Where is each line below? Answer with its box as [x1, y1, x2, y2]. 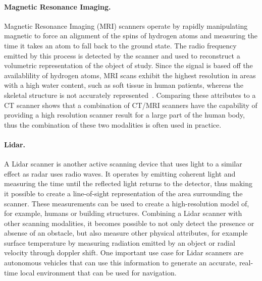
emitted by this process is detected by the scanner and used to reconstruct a [4, 50, 240, 61]
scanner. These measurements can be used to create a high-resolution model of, [4, 198, 249, 208]
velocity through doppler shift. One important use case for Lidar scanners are [4, 247, 244, 258]
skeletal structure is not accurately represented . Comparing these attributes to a [4, 89, 256, 100]
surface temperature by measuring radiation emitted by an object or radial [4, 237, 235, 248]
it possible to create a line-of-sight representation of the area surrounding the [4, 188, 243, 198]
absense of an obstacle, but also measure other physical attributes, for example [4, 228, 248, 238]
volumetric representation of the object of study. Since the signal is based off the [4, 60, 253, 71]
